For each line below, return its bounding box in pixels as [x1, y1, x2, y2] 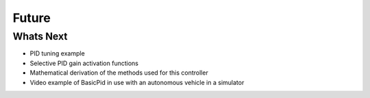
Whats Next [12, 30, 68, 42]
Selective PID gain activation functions [29, 59, 138, 67]
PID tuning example [29, 49, 85, 58]
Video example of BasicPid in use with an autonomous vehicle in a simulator [29, 78, 245, 86]
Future [12, 10, 51, 25]
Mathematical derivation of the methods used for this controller [29, 69, 208, 77]
